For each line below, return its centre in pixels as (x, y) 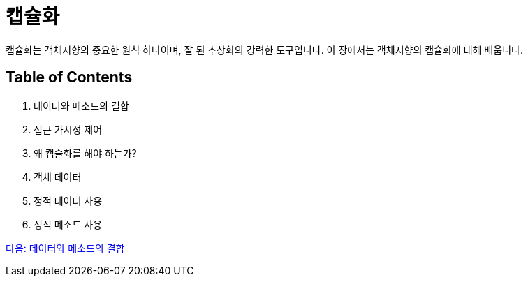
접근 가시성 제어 (68, 129)
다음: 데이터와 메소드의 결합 (65, 248)
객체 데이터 (58, 177)
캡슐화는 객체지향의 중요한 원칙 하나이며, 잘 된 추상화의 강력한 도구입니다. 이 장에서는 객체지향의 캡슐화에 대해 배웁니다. (264, 50)
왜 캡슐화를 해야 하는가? (85, 153)
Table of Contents (69, 77)
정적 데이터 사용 (68, 200)
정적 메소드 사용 (68, 224)
